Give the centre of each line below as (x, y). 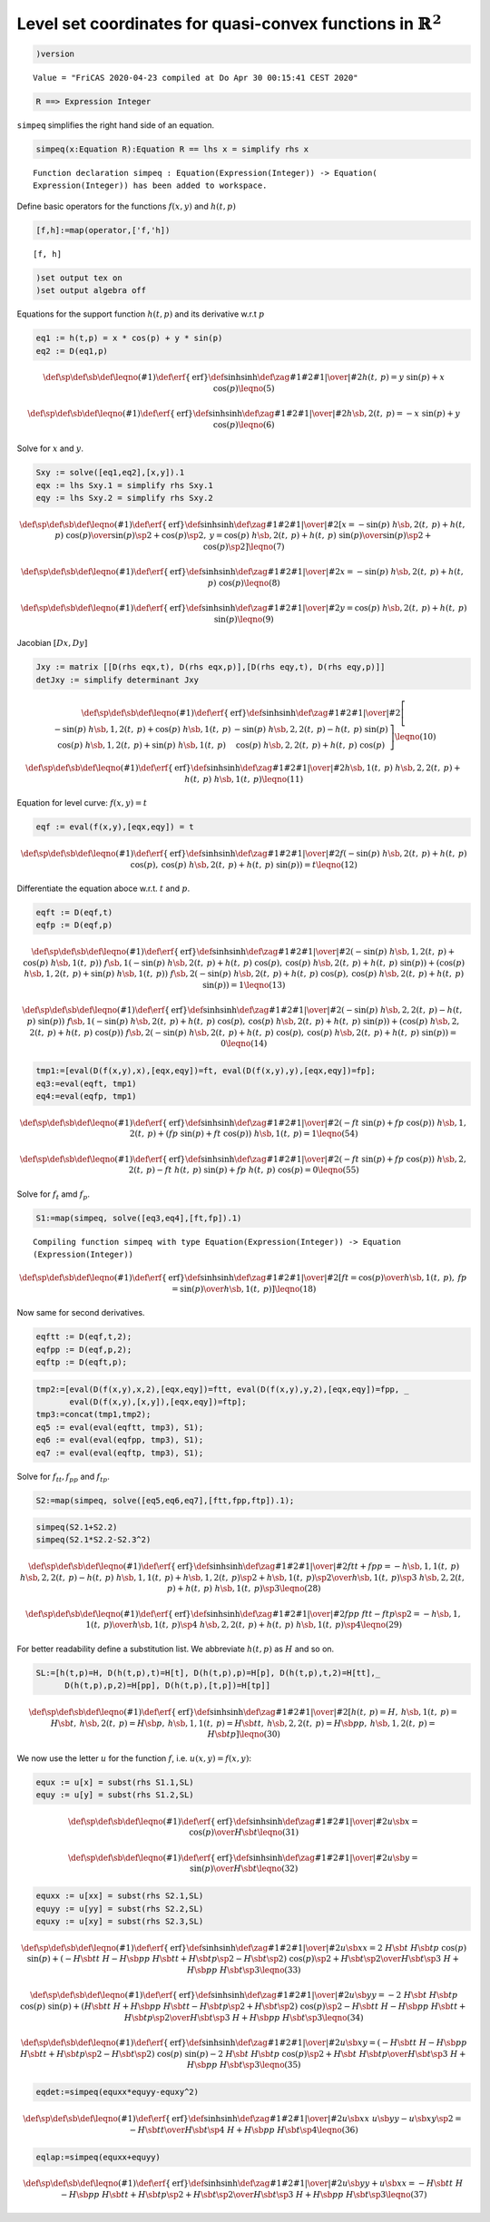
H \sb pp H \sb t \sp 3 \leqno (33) (244, 1970)
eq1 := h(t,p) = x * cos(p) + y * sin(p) (129, 338)
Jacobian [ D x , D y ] (52, 643)
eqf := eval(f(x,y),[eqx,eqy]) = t (115, 827)
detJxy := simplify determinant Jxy (118, 680)
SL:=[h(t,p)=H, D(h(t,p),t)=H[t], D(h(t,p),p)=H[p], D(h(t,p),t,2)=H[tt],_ (208, 1673)
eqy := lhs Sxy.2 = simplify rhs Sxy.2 (124, 498)
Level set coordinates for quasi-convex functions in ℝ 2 (229, 22)
